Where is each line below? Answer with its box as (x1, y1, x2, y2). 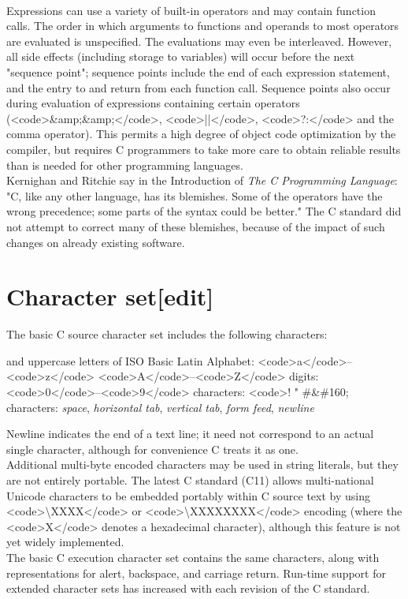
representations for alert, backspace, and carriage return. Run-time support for (6, 564, 386, 581)
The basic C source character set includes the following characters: (6, 326, 328, 343)
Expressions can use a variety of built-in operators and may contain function (6, 2, 376, 18)
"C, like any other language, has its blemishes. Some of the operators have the (6, 187, 383, 204)
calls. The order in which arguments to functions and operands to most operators (6, 17, 399, 34)
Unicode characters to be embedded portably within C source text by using (6, 487, 370, 504)
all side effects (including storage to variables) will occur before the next (6, 48, 355, 65)
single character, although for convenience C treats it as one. (6, 440, 299, 457)
